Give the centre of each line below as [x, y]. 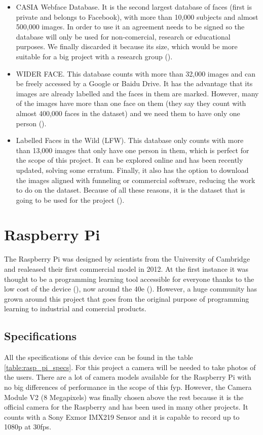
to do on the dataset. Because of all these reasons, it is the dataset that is [130, 190]
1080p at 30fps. [28, 427]
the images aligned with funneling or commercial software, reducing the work [136, 180]
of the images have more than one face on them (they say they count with [131, 103]
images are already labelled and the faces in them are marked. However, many [137, 93]
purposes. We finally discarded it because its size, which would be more [127, 46]
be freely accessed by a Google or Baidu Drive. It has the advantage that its [134, 83]
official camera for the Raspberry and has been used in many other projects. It [126, 407]
